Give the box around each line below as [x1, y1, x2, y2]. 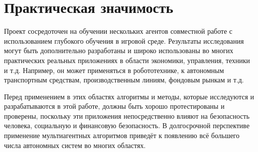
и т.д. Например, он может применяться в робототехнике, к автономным [4, 65, 224, 75]
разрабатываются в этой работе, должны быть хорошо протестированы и [4, 101, 225, 111]
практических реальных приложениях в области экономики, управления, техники [4, 55, 250, 65]
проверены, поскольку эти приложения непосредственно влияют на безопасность [4, 110, 250, 121]
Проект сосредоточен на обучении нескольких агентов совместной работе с [4, 26, 233, 36]
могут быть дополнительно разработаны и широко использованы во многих [4, 45, 234, 56]
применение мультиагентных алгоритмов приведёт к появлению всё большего [4, 130, 240, 141]
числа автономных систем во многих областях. [4, 140, 146, 150]
